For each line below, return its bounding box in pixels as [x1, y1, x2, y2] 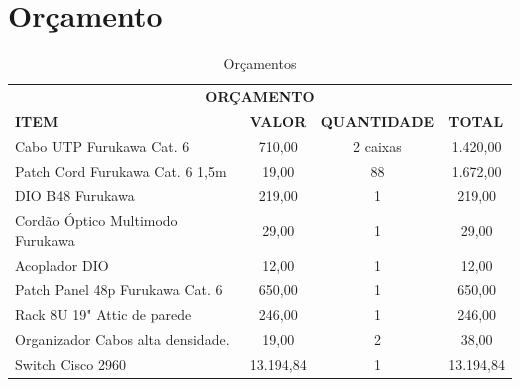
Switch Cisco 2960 [15, 354, 126, 374]
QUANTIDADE [320, 110, 435, 131]
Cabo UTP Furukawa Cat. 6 [15, 135, 190, 156]
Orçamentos [223, 53, 297, 74]
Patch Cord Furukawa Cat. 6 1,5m [15, 160, 227, 181]
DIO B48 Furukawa [15, 185, 135, 206]
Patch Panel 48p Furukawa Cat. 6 [15, 279, 223, 300]
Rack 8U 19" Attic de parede [15, 304, 192, 325]
